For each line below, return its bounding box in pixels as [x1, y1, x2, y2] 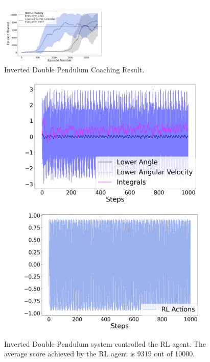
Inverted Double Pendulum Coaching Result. [4, 64, 145, 74]
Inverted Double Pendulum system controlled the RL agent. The [4, 338, 206, 349]
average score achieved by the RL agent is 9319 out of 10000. [4, 348, 195, 359]
